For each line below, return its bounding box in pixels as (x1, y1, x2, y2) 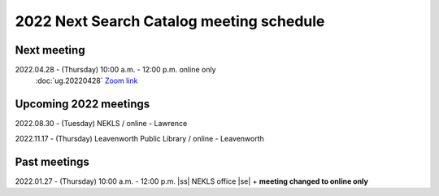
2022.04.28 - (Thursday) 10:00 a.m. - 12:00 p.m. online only (15, 65, 216, 75)
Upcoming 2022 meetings (15, 98, 150, 111)
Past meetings (15, 155, 89, 168)
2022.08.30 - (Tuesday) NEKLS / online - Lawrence (15, 119, 188, 128)
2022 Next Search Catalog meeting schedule (15, 12, 325, 30)
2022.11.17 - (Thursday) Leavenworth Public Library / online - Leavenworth (15, 133, 264, 143)
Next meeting (15, 43, 85, 57)
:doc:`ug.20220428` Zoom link (35, 76, 138, 85)
